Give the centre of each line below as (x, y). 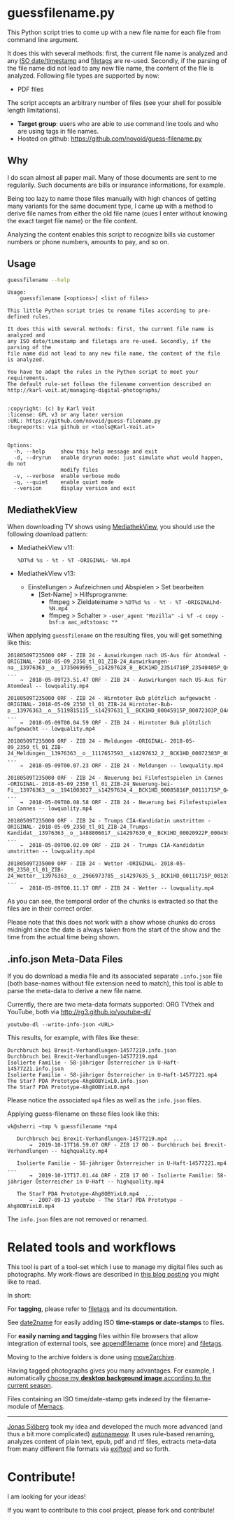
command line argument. (43, 39)
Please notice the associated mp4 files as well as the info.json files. (104, 1100)
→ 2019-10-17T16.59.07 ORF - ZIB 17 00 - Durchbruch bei (115, 1145)
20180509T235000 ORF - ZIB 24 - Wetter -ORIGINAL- (83, 864)
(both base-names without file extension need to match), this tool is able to (115, 983)
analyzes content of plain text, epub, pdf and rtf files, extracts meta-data (112, 1441)
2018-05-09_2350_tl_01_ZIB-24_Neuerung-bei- (107, 784)
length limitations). (34, 110)
